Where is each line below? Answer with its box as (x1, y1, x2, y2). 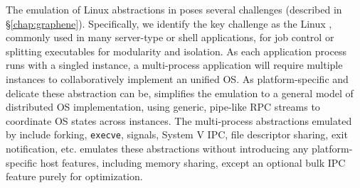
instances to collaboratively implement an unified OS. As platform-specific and (6, 71, 349, 86)
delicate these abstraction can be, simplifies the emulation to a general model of (6, 85, 354, 100)
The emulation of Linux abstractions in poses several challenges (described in (6, 2, 342, 16)
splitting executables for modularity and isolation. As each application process (6, 43, 346, 58)
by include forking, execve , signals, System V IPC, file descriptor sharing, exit (6, 127, 348, 142)
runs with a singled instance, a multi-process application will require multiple (6, 57, 343, 72)
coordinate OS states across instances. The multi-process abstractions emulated (6, 113, 352, 128)
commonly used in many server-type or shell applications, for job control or (6, 30, 334, 45)
